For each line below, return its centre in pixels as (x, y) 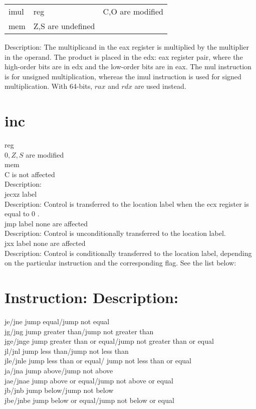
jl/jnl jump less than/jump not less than (67, 351)
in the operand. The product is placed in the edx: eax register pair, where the (124, 56)
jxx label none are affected (45, 243)
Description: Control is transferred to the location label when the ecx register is (127, 203)
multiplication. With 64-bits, (49, 86)
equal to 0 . (22, 214)
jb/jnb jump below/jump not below (59, 390)
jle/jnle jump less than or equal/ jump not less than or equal (98, 361)
